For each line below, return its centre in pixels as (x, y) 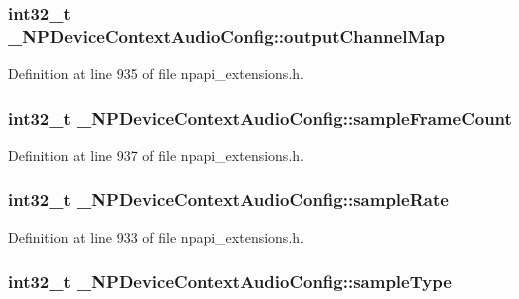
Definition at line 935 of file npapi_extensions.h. (156, 73)
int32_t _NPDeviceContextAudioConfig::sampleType (230, 281)
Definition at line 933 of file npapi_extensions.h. (156, 236)
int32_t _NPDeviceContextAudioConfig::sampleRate (228, 199)
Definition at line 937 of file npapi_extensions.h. (156, 154)
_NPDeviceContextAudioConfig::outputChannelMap (226, 35)
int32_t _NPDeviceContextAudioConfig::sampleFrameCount (260, 117)
